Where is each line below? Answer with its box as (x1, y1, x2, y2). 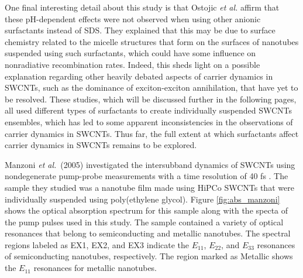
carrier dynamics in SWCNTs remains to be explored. (5, 139, 197, 151)
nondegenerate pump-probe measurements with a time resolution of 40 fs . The (5, 170, 288, 182)
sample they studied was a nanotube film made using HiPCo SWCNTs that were (5, 181, 294, 193)
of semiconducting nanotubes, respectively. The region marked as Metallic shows (5, 250, 293, 262)
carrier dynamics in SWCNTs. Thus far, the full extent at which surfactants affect (5, 127, 299, 139)
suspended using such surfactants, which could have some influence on (5, 47, 256, 59)
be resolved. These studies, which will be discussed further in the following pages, (5, 92, 297, 105)
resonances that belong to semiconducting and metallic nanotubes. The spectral (5, 227, 291, 239)
